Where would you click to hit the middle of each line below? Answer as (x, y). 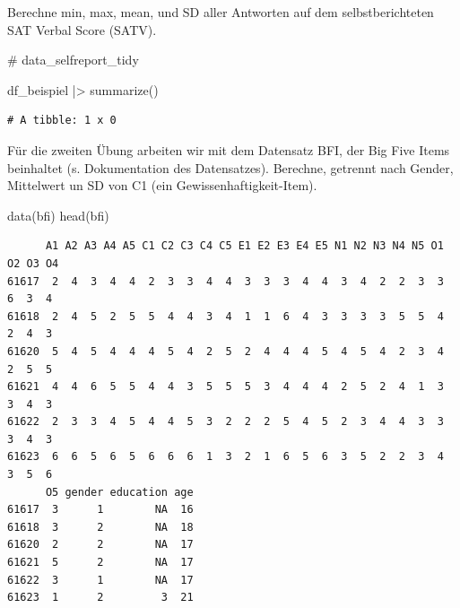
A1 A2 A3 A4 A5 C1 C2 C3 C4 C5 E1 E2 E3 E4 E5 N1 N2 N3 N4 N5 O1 (244, 246)
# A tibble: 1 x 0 (62, 121)
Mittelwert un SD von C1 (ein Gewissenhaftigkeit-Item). (162, 185)
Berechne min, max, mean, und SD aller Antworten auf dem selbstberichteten (221, 12)
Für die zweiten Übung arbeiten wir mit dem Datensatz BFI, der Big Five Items (229, 149)
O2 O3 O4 (33, 263)
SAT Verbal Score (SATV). (82, 29)
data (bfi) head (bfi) (58, 215)
